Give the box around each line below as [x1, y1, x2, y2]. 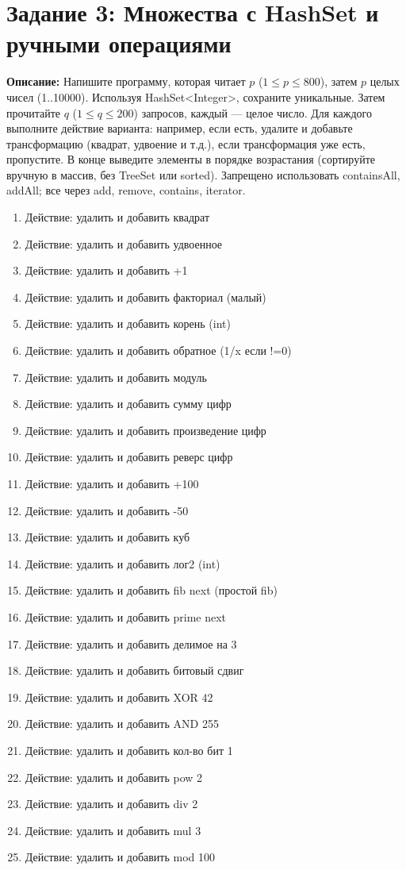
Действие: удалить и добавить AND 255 [25, 715, 219, 732]
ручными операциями [6, 27, 232, 60]
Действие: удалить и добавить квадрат [25, 209, 210, 225]
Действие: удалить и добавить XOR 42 [25, 688, 213, 705]
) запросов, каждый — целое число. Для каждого [133, 104, 372, 121]
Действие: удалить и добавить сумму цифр [25, 395, 232, 412]
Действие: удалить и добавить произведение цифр [25, 422, 266, 438]
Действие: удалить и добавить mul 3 [25, 822, 201, 838]
